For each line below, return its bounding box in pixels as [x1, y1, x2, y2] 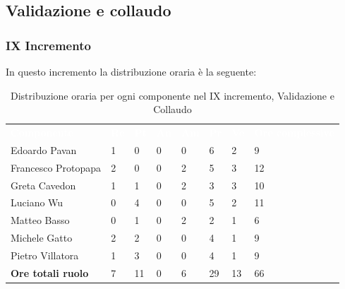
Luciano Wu [11, 195, 63, 210]
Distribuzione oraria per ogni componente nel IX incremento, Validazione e [10, 88, 334, 102]
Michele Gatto [11, 230, 73, 245]
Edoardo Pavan [11, 142, 77, 157]
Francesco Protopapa [11, 160, 102, 175]
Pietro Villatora [11, 247, 79, 262]
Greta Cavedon [11, 177, 76, 192]
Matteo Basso [11, 213, 70, 228]
